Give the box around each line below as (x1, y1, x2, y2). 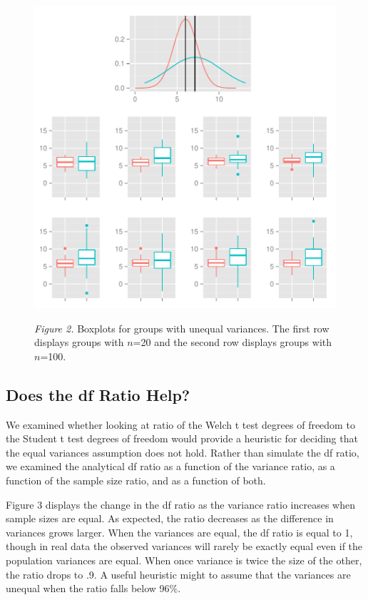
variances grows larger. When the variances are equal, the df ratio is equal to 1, (6, 524, 353, 539)
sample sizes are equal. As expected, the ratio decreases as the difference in (6, 511, 334, 526)
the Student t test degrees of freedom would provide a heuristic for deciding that (6, 431, 358, 446)
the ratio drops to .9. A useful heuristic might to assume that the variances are (6, 566, 351, 581)
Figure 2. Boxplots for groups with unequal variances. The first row (34, 320, 329, 335)
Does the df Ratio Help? (6, 383, 190, 405)
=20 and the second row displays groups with (133, 335, 332, 350)
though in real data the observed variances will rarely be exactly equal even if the (6, 539, 363, 554)
